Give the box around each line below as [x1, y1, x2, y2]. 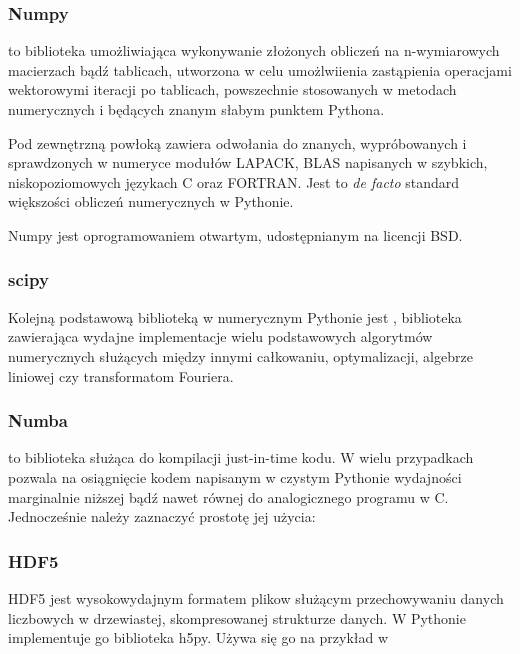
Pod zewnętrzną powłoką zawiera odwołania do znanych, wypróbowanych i [8, 132, 467, 153]
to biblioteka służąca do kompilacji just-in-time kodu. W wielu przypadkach [8, 447, 474, 468]
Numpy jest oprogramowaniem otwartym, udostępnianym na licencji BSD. [8, 224, 463, 245]
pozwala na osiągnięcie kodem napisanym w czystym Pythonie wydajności [8, 466, 462, 487]
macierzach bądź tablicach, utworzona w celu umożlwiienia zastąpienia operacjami [8, 59, 512, 80]
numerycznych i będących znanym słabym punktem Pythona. [8, 99, 385, 119]
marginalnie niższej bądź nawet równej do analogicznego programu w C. [8, 486, 449, 507]
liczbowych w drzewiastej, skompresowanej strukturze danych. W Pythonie [8, 607, 466, 628]
